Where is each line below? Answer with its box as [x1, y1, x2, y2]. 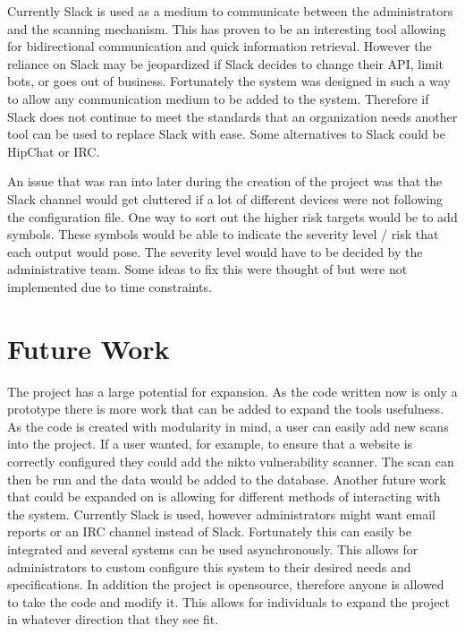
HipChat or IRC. [7, 141, 100, 160]
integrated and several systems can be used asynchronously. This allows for [7, 539, 418, 558]
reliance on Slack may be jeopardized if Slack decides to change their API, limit [7, 54, 444, 73]
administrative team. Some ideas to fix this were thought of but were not [7, 260, 408, 278]
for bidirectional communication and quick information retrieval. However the [7, 37, 432, 56]
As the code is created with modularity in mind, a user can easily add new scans [7, 416, 449, 435]
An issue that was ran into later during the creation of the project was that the [7, 172, 443, 191]
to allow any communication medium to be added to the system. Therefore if [7, 89, 429, 107]
